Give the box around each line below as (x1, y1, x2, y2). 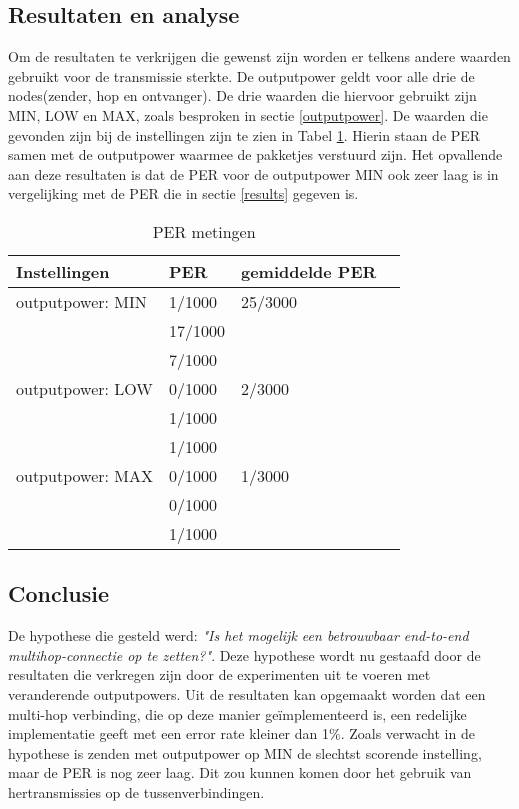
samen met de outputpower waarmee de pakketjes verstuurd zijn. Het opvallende (8, 144, 503, 165)
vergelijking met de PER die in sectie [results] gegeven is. (8, 183, 359, 204)
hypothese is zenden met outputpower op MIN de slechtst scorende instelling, (8, 742, 482, 763)
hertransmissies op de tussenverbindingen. (8, 781, 265, 802)
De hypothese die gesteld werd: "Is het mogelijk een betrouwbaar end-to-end (8, 625, 469, 646)
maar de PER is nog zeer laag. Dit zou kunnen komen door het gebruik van (8, 762, 472, 783)
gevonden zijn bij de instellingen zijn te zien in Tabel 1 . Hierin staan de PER (8, 124, 481, 145)
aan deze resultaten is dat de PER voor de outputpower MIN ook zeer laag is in (8, 163, 499, 184)
